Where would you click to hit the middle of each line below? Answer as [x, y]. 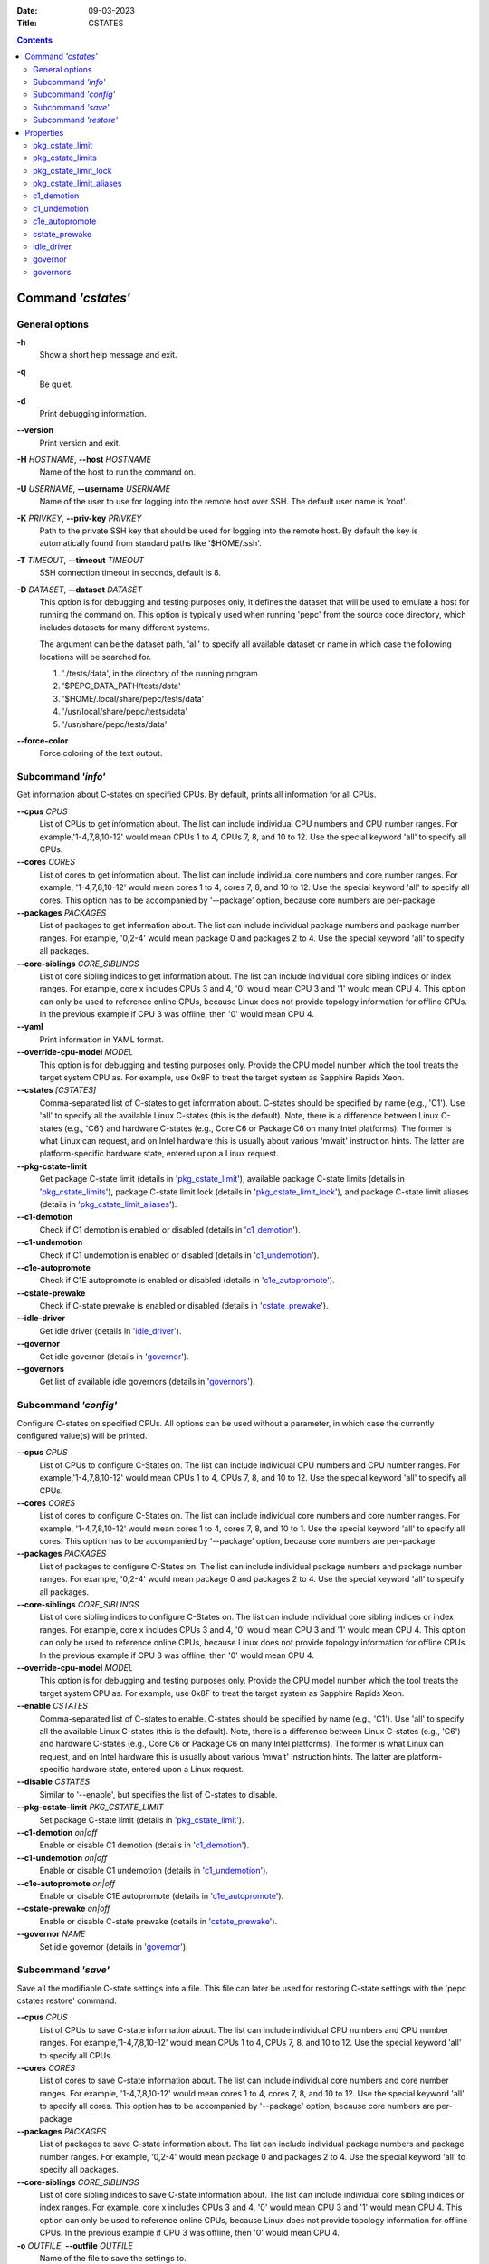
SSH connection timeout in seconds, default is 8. [130, 573]
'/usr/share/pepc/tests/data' [115, 724]
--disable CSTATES [53, 1782]
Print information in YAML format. [102, 1039]
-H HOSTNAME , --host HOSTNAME [84, 460]
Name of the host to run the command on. [118, 472]
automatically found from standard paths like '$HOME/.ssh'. [150, 543]
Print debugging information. [93, 413]
